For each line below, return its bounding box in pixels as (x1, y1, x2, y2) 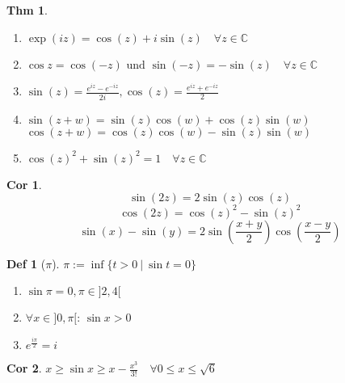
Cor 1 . (6, 175, 42, 192)
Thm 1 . (6, 2, 48, 18)
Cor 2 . (6, 360, 42, 377)
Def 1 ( (6, 255, 46, 271)
